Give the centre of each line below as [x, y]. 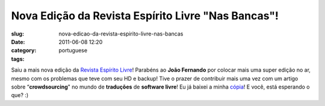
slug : [17, 34]
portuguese [73, 51]
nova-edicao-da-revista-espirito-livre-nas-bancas [121, 34]
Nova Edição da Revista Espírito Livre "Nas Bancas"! [145, 16]
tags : [18, 59]
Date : [18, 42]
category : [24, 51]
